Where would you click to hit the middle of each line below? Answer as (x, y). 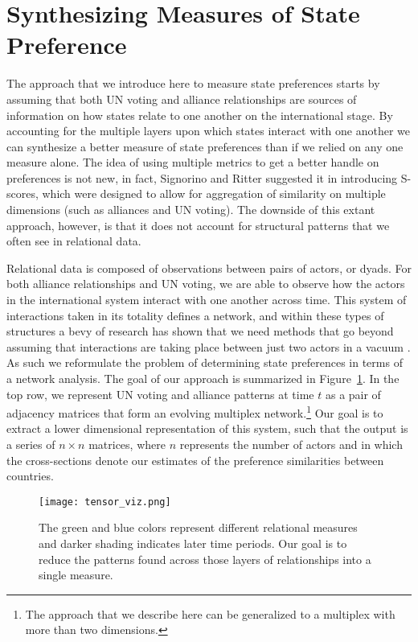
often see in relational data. (74, 241)
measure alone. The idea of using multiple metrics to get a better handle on (193, 162)
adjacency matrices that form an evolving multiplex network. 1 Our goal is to (195, 412)
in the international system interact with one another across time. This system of (207, 300)
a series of (31, 444)
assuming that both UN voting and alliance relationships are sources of (182, 99)
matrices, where (127, 444)
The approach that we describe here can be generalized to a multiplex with (210, 613)
